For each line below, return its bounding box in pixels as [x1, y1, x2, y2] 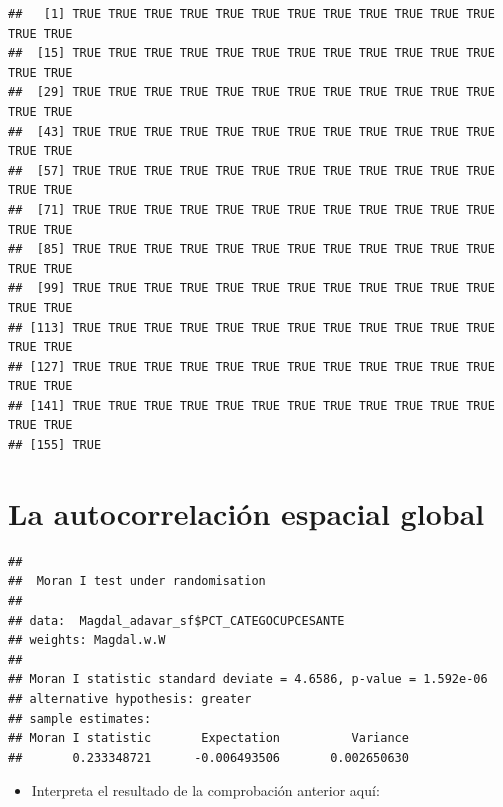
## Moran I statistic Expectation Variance [8, 731, 409, 746]
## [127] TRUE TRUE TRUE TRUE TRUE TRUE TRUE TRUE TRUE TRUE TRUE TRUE [8, 359, 495, 374]
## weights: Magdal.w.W [8, 633, 166, 648]
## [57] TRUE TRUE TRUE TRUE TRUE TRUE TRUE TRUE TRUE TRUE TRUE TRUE [8, 163, 495, 178]
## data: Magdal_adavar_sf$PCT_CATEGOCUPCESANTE [8, 613, 345, 628]
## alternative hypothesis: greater [8, 691, 252, 706]
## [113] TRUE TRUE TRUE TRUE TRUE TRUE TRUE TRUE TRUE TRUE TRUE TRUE [8, 320, 495, 335]
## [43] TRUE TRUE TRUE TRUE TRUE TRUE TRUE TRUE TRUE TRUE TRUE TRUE [8, 124, 495, 139]
